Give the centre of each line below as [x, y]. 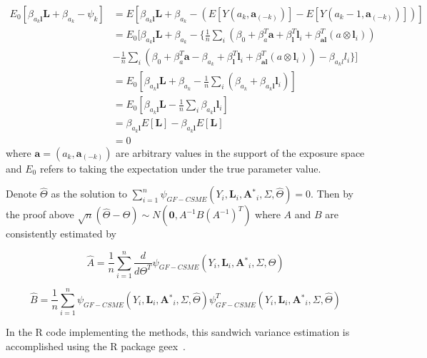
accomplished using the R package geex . [96, 346]
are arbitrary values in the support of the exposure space [240, 152]
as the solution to [89, 194]
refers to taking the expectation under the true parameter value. [180, 168]
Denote [21, 194]
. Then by [332, 194]
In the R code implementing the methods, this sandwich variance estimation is [178, 332]
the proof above [40, 214]
